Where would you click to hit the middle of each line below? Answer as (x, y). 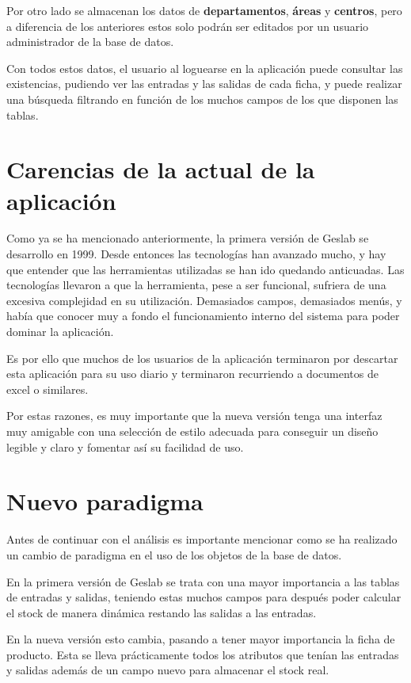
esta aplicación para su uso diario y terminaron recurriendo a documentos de (192, 374)
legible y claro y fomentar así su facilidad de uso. (125, 446)
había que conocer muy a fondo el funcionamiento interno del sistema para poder (203, 316)
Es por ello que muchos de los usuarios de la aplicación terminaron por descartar (202, 358)
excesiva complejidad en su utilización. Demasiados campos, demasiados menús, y (204, 300)
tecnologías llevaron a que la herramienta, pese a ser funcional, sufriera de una (196, 285)
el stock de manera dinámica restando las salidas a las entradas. (162, 612)
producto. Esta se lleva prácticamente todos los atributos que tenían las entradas (203, 654)
